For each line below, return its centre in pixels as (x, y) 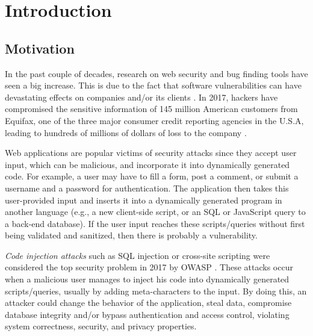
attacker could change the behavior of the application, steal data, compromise (148, 303)
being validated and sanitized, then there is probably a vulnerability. (131, 235)
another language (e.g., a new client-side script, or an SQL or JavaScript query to (155, 212)
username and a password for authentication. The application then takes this (147, 188)
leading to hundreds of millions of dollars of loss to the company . (126, 132)
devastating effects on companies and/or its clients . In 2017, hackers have (141, 97)
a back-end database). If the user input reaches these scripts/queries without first (155, 223)
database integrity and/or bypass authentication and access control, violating (147, 314)
